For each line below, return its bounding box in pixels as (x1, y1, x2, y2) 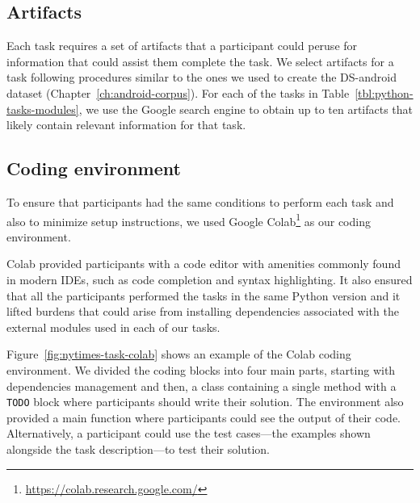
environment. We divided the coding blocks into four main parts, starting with (6, 361, 396, 378)
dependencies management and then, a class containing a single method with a (6, 377, 397, 394)
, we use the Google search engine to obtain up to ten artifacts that (78, 100, 414, 117)
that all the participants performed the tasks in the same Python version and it (6, 287, 401, 304)
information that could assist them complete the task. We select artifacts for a (6, 52, 394, 69)
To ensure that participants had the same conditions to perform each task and (6, 193, 394, 210)
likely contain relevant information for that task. (6, 116, 246, 133)
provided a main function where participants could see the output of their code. (6, 409, 401, 425)
